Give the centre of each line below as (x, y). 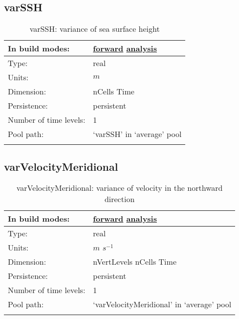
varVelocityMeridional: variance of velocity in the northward (119, 188)
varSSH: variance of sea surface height (95, 29)
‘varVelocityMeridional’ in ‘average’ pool (162, 304)
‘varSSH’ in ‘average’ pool (137, 134)
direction (119, 199)
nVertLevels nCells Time (135, 262)
